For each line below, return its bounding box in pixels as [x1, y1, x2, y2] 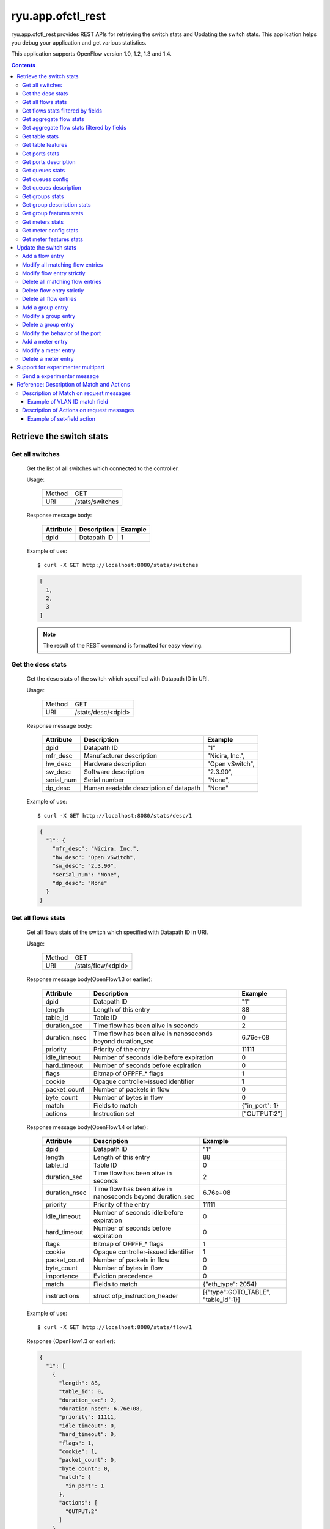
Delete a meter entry [22, 355, 74, 362]
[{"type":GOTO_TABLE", [202, 1287, 271, 1296]
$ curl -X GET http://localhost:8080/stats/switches [37, 561, 199, 569]
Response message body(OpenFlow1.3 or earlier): [26, 976, 153, 983]
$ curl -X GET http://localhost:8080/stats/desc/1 [37, 812, 193, 819]
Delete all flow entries [22, 295, 77, 303]
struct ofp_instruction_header [93, 1291, 178, 1300]
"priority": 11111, [59, 1413, 117, 1421]
